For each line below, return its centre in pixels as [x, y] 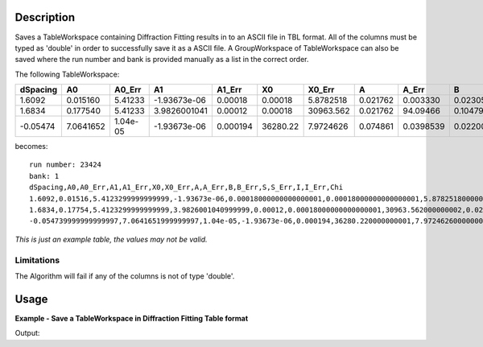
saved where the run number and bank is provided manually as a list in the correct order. [162, 60]
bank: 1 [44, 176]
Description [45, 17]
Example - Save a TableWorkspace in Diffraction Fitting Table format [132, 318]
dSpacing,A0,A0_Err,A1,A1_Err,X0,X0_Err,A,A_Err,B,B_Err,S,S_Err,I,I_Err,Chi [186, 188]
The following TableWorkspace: [67, 74]
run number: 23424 [66, 165]
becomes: [31, 147]
